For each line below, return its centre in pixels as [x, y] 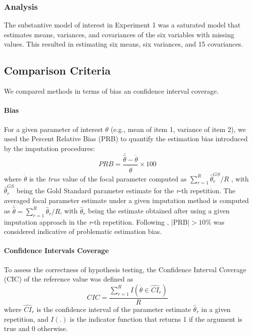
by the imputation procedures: [50, 148]
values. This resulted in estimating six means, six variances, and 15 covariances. [124, 44]
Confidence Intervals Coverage [56, 250]
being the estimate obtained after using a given [159, 211]
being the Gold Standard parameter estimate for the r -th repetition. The [126, 191]
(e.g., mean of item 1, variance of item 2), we [178, 129]
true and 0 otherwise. [36, 328]
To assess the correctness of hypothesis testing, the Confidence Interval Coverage [125, 269]
